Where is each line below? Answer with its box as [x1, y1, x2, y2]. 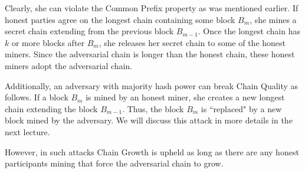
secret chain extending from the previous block [5, 25, 174, 37]
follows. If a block [5, 91, 68, 103]
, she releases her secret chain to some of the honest [99, 36, 286, 48]
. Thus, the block [122, 102, 184, 115]
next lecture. [5, 125, 50, 138]
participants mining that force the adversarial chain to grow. [5, 157, 224, 169]
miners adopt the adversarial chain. [5, 59, 133, 71]
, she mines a [250, 13, 297, 25]
